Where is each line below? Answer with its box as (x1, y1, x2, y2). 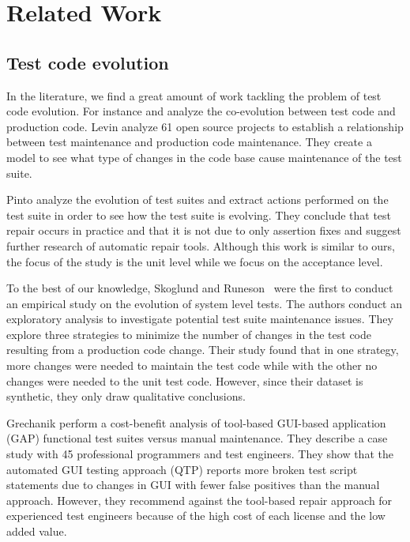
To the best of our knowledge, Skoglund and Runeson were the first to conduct (6, 280, 393, 296)
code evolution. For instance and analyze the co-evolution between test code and (6, 103, 396, 119)
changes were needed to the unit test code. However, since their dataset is (6, 372, 363, 389)
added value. (6, 523, 67, 540)
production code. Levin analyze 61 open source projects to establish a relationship (6, 118, 404, 134)
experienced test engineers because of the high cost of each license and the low (6, 507, 386, 524)
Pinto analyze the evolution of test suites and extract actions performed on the (6, 191, 389, 208)
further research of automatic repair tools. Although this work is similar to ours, (6, 237, 395, 254)
